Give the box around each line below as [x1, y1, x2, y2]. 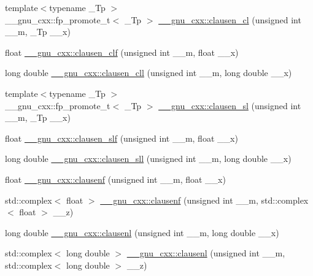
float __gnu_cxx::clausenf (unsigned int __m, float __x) [5, 172, 226, 185]
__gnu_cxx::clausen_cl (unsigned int [158, 13, 301, 26]
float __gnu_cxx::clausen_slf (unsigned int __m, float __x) [5, 131, 238, 144]
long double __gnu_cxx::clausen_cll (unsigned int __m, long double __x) [5, 66, 292, 79]
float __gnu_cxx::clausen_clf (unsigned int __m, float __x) [5, 45, 239, 58]
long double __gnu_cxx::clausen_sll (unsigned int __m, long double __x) [5, 152, 292, 165]
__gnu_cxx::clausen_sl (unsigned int [158, 99, 301, 112]
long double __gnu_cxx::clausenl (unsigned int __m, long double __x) [5, 226, 279, 239]
